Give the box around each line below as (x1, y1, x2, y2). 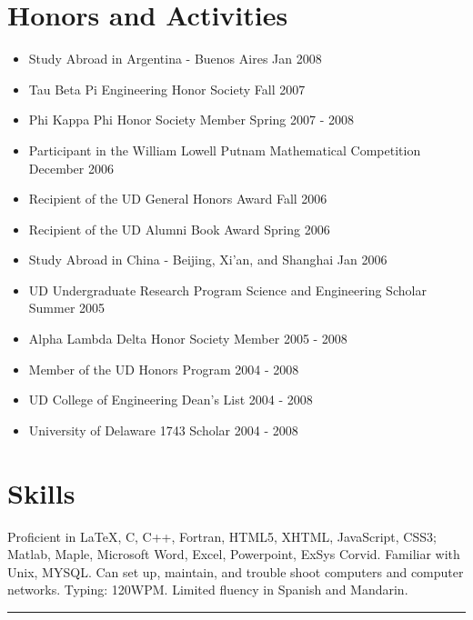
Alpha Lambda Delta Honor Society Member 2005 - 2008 (28, 329, 347, 348)
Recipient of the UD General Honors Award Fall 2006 (28, 189, 327, 208)
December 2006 (28, 158, 114, 177)
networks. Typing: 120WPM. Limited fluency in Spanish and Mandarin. (7, 580, 408, 599)
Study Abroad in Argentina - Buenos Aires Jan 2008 (28, 49, 322, 68)
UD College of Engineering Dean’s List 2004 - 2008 (28, 390, 313, 409)
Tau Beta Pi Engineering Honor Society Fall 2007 (28, 79, 306, 98)
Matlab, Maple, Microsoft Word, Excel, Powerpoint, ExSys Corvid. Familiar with (7, 545, 460, 564)
